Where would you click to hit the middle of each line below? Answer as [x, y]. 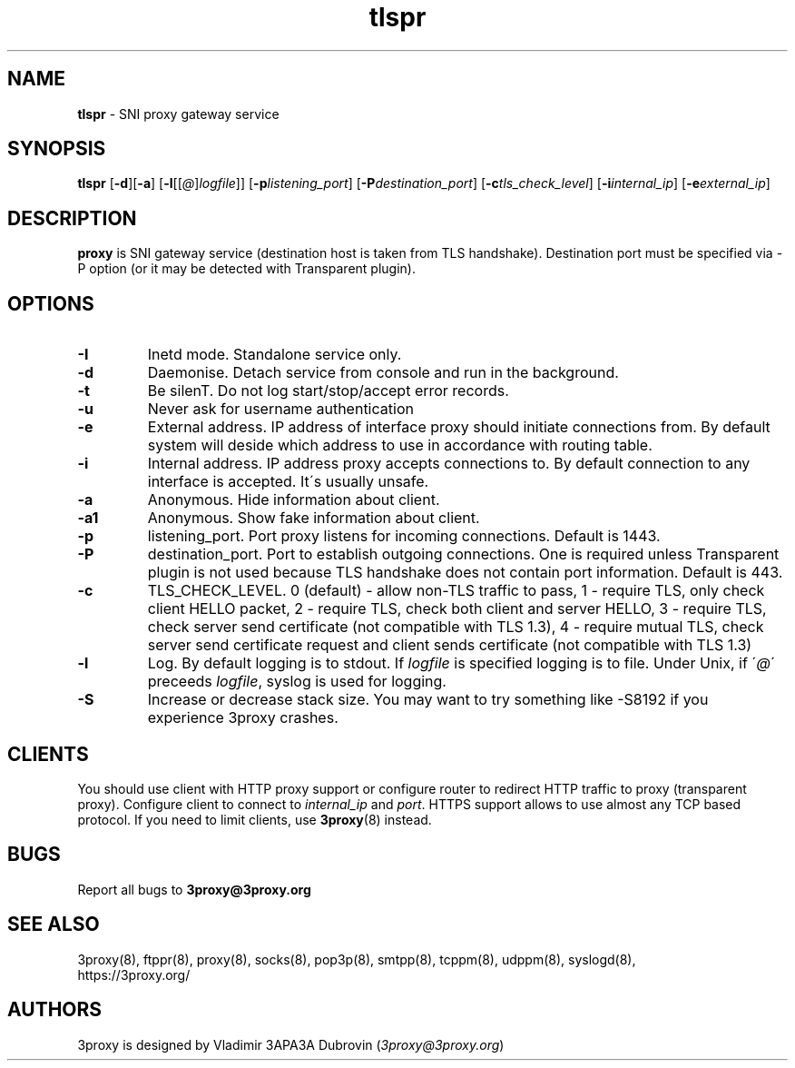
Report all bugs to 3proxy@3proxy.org [194, 889]
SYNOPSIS [57, 149]
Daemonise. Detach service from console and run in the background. [383, 373]
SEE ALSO [54, 925]
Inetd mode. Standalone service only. [275, 355]
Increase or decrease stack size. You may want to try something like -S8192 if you [428, 700]
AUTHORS [55, 1010]
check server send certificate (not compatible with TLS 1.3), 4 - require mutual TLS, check [456, 627]
